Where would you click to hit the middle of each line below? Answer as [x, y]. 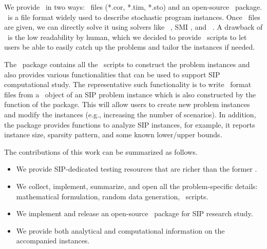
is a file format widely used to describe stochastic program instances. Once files [134, 17]
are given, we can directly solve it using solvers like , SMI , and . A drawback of [133, 27]
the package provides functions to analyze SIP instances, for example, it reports [130, 124]
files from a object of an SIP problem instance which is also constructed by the [130, 94]
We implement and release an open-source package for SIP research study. [135, 213]
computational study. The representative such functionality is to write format [128, 84]
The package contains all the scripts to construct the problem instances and [127, 64]
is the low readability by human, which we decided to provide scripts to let [127, 37]
